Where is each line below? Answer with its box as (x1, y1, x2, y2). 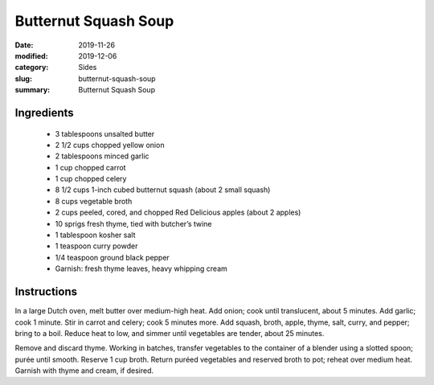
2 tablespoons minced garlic (55, 151, 149, 161)
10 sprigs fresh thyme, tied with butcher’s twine (55, 219, 212, 228)
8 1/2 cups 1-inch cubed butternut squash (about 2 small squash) (55, 185, 271, 195)
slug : (14, 73, 32, 84)
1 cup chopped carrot (55, 162, 126, 172)
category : (14, 63, 49, 72)
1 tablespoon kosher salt (55, 230, 136, 240)
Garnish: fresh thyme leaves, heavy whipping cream (55, 264, 228, 273)
